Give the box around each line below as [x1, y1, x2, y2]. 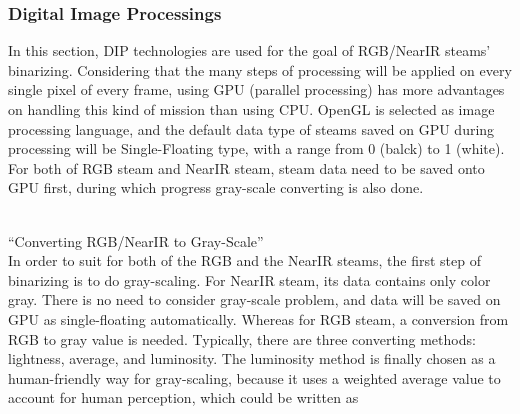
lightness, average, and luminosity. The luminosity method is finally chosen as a [8, 348, 496, 369]
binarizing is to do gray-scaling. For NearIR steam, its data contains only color [8, 269, 491, 290]
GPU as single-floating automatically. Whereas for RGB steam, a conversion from [8, 308, 509, 329]
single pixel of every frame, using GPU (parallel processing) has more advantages [8, 79, 505, 100]
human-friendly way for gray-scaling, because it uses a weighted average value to [8, 367, 501, 388]
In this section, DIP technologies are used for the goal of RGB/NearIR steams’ [8, 40, 491, 61]
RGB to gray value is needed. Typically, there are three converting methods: [8, 328, 476, 349]
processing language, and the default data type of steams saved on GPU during [8, 118, 495, 139]
